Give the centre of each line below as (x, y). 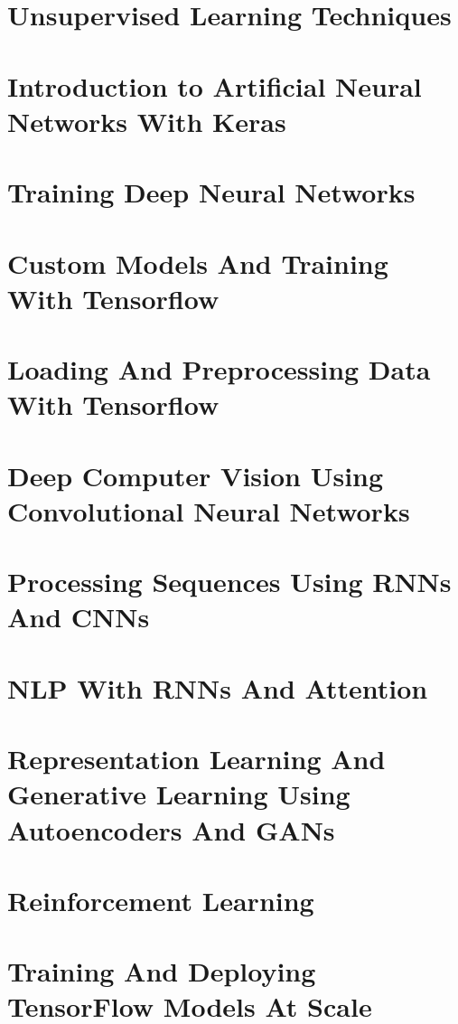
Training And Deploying (162, 971)
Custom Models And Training (198, 263)
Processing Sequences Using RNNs (229, 582)
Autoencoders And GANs (171, 829)
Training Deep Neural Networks (211, 192)
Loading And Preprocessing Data (219, 369)
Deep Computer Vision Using (196, 475)
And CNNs (79, 617)
